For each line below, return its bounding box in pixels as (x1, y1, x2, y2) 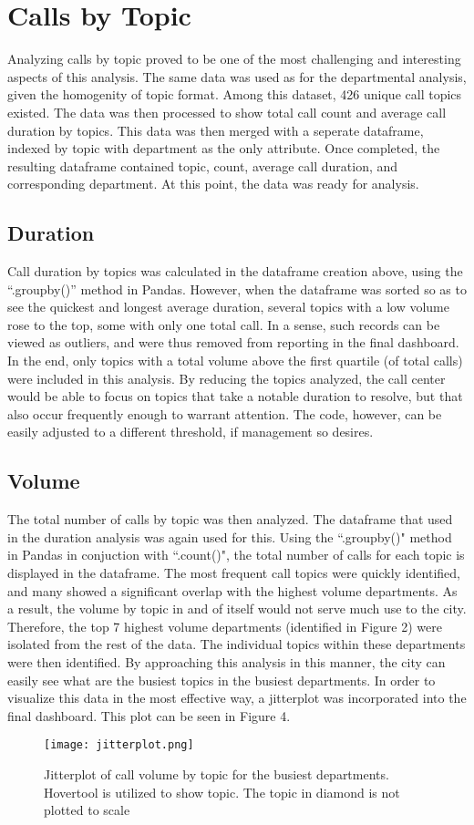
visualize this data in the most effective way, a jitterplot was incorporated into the (7, 688, 467, 707)
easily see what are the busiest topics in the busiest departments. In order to (7, 670, 436, 689)
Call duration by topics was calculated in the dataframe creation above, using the (7, 262, 463, 281)
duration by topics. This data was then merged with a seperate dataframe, (7, 120, 424, 139)
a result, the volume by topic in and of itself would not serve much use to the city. (7, 599, 467, 618)
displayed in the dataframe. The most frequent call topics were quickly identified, (7, 563, 460, 582)
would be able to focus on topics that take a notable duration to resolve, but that (7, 387, 463, 406)
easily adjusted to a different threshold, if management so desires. (7, 422, 374, 441)
